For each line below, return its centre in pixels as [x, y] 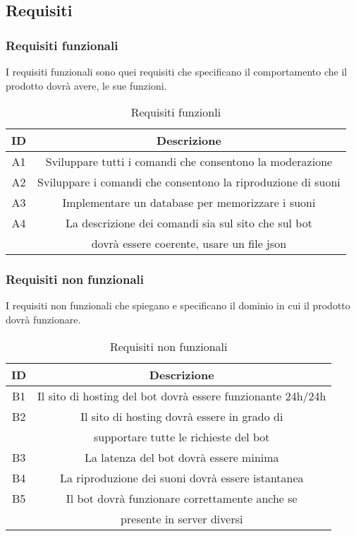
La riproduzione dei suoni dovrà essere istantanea [182, 477]
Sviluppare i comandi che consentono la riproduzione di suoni [189, 182]
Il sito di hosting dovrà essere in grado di [182, 416]
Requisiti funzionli [176, 112]
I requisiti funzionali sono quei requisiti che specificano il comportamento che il [177, 71]
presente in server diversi [182, 518]
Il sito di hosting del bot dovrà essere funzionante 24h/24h [182, 395]
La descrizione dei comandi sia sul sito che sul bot [189, 223]
